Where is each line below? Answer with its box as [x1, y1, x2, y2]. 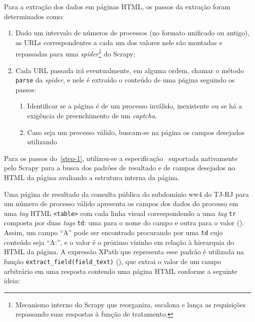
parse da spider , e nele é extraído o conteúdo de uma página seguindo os [15, 75, 235, 85]
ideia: [4, 275, 20, 286]
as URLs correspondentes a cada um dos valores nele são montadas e [15, 37, 223, 47]
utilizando [27, 136, 57, 147]
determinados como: [4, 11, 64, 21]
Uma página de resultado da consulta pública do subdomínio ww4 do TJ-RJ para [4, 188, 249, 199]
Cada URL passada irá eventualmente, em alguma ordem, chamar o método [15, 65, 244, 75]
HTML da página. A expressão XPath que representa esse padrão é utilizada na [4, 246, 244, 257]
